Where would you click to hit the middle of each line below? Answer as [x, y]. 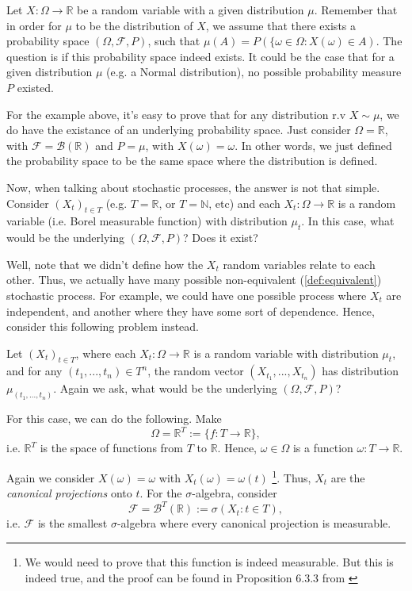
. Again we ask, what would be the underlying [165, 388]
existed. [36, 87]
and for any [34, 371]
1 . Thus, [292, 476]
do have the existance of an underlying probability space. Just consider [179, 130]
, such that [174, 41]
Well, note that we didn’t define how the [105, 264]
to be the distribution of [134, 25]
